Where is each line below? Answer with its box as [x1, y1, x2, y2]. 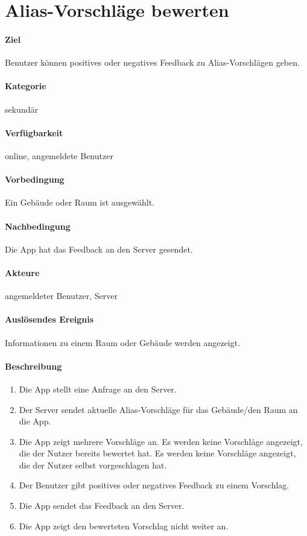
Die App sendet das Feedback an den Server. [19, 499, 185, 512]
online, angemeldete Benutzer [5, 149, 113, 162]
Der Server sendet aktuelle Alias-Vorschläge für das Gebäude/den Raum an [19, 403, 298, 415]
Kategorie [5, 80, 46, 92]
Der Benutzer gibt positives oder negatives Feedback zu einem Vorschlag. [19, 479, 290, 491]
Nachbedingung [5, 219, 71, 232]
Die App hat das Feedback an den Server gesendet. [5, 242, 193, 255]
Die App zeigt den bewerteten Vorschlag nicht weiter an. [19, 519, 229, 532]
